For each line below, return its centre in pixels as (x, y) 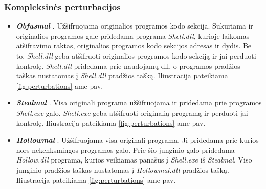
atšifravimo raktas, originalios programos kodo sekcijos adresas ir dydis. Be (134, 46)
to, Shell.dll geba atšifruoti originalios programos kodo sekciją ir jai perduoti (136, 56)
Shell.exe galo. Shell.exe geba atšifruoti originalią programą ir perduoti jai (132, 112)
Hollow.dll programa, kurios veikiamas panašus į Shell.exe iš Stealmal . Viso (134, 160)
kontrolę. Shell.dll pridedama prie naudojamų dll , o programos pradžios (128, 65)
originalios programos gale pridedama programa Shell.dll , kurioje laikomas (133, 35)
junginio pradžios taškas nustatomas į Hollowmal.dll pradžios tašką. (123, 169)
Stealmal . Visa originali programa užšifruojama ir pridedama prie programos (139, 103)
